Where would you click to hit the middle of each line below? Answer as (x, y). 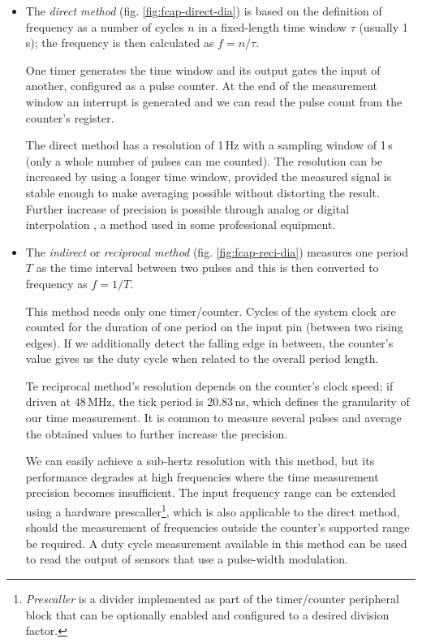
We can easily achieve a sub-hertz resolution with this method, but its (200, 461)
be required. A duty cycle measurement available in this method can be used (216, 543)
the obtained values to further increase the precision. (157, 433)
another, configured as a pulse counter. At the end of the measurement (201, 86)
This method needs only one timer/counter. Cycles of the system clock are (211, 311)
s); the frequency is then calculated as (120, 43)
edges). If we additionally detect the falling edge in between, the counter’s (209, 342)
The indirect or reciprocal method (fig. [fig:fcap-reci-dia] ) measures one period (217, 251)
